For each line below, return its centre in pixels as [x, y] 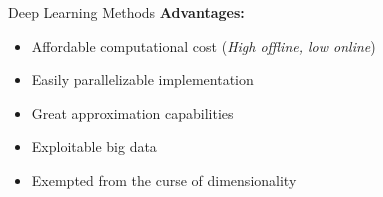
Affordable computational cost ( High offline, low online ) [203, 45]
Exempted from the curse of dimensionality [164, 179]
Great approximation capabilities [132, 112]
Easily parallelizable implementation [142, 79]
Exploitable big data [94, 146]
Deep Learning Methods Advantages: [126, 12]
